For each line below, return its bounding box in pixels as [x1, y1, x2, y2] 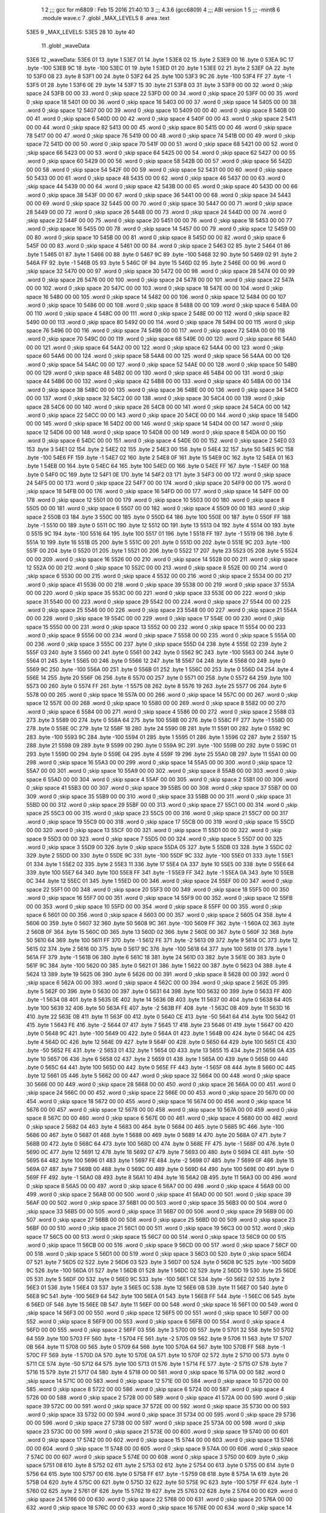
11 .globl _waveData [41, 42, 90, 50]
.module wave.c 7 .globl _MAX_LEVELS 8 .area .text [41, 15, 170, 22]
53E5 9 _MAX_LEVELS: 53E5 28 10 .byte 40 [26, 28, 135, 36]
